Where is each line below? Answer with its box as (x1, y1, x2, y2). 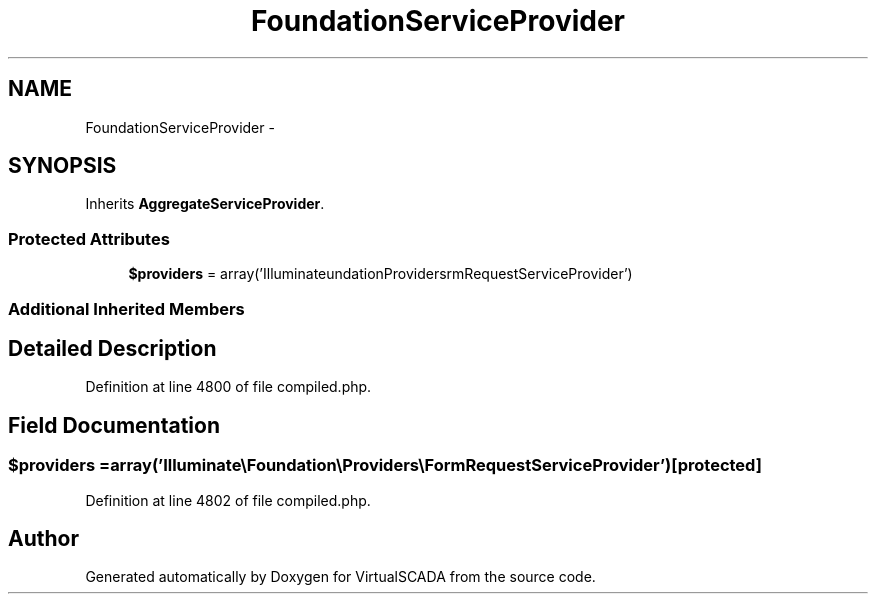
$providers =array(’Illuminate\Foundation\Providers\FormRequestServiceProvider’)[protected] (8, 455, 762, 476)
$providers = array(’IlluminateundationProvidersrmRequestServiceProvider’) (128, 265, 633, 283)
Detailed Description (8, 335, 217, 361)
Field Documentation (8, 412, 220, 438)
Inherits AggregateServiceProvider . (85, 195, 325, 213)
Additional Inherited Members (8, 298, 245, 319)
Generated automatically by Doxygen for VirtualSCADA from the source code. (85, 568, 596, 586)
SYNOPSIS (8, 153, 117, 179)
